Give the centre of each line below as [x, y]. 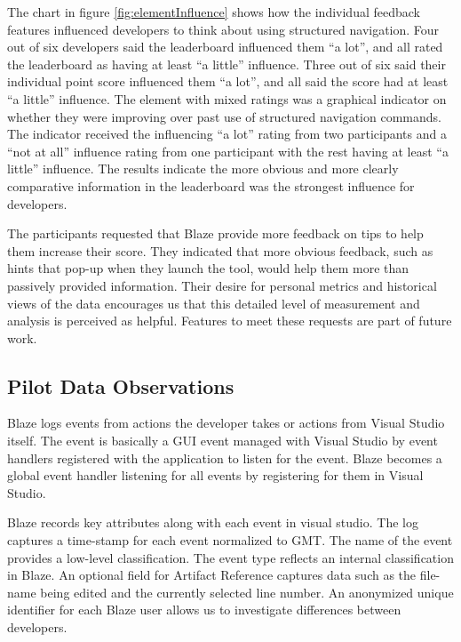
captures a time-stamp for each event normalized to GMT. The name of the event [230, 540]
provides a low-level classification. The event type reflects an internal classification [230, 557]
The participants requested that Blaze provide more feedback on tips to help [215, 233]
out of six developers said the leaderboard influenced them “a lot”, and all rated [225, 47]
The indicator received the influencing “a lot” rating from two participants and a [227, 134]
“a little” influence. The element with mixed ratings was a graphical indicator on [227, 98]
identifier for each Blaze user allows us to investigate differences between [204, 610]
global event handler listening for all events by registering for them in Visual [215, 475]
